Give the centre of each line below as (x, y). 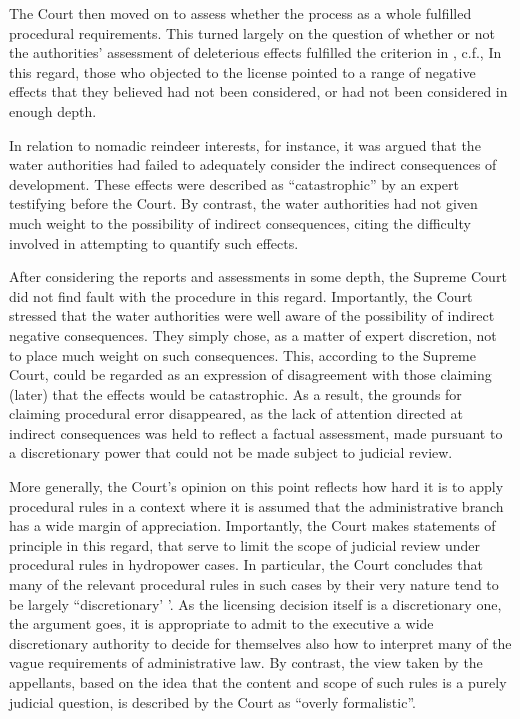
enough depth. (53, 110)
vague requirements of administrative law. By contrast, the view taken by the (246, 662)
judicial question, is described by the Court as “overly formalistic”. (212, 701)
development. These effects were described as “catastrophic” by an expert (234, 183)
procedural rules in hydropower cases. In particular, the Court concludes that (246, 564)
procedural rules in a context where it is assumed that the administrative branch (256, 505)
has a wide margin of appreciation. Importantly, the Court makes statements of (252, 525)
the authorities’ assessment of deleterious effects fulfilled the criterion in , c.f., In (255, 52)
